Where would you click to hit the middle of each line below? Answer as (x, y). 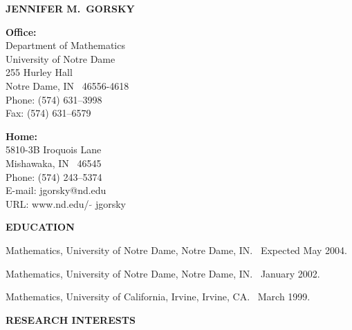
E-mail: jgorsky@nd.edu (56, 190)
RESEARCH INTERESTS (71, 319)
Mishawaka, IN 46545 (54, 163)
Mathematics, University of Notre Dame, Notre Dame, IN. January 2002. (163, 273)
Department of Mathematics (65, 45)
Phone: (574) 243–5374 (54, 176)
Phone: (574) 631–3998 (54, 99)
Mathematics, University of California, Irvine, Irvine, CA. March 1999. (158, 297)
